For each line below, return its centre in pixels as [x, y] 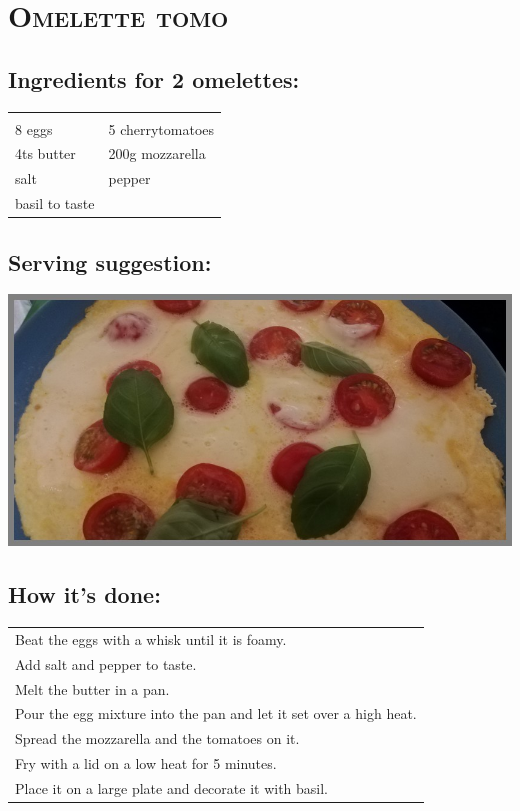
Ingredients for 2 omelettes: [154, 78]
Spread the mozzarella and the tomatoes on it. [157, 738]
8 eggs [34, 128]
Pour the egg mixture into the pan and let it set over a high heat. [216, 713]
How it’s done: [84, 594]
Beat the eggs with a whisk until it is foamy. [151, 638]
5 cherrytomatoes [161, 128]
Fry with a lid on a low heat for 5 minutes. [146, 763]
